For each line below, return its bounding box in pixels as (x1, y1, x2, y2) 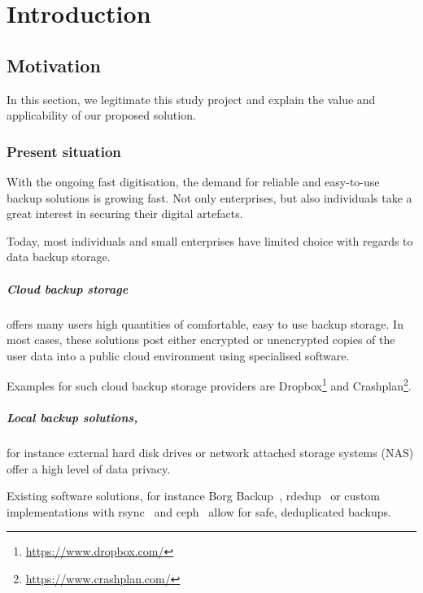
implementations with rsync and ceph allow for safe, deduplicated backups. (7, 503, 391, 520)
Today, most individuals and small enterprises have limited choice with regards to (7, 232, 413, 249)
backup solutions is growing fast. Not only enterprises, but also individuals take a (7, 189, 412, 206)
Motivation (7, 52, 101, 77)
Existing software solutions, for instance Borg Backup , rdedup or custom (7, 487, 380, 504)
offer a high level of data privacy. (7, 460, 171, 477)
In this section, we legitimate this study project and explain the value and (7, 90, 376, 107)
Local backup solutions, (7, 409, 138, 426)
